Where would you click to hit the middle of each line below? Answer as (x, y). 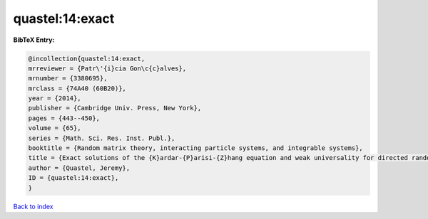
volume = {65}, (55, 128)
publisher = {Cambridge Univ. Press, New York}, (115, 108)
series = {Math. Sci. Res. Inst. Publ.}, (102, 138)
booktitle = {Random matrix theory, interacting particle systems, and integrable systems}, (195, 148)
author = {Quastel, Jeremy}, (79, 168)
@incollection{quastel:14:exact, (87, 58)
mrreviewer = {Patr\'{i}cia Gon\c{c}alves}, (107, 68)
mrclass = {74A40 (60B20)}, (77, 88)
